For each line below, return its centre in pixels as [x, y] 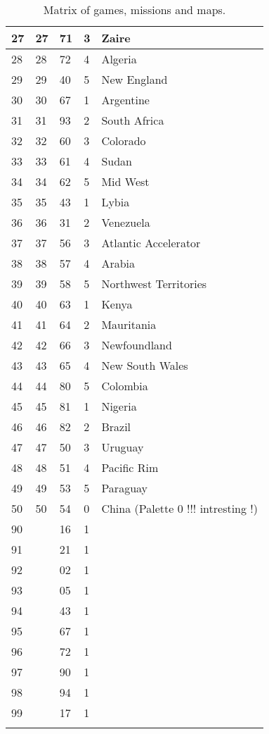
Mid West [125, 181]
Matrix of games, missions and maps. [134, 10]
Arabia [118, 263]
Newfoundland [137, 345]
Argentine [125, 100]
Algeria [119, 59]
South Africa [133, 120]
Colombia [125, 386]
